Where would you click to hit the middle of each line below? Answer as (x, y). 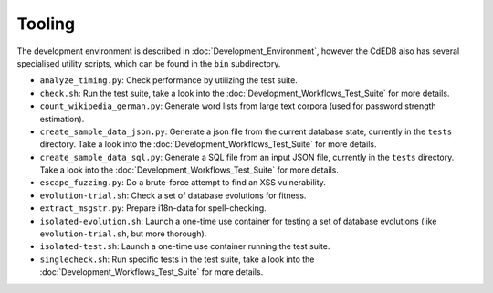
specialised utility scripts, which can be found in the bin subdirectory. (149, 63)
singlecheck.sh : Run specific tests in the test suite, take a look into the (177, 259)
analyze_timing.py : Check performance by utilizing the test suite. (169, 80)
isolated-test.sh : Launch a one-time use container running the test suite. (185, 246)
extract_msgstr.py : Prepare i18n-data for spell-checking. (153, 208)
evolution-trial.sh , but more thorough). (123, 234)
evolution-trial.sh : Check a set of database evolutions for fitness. (173, 195)
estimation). (62, 119)
